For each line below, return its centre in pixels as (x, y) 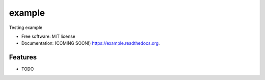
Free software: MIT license (48, 36)
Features (23, 57)
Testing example (26, 27)
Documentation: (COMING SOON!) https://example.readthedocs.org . (91, 43)
